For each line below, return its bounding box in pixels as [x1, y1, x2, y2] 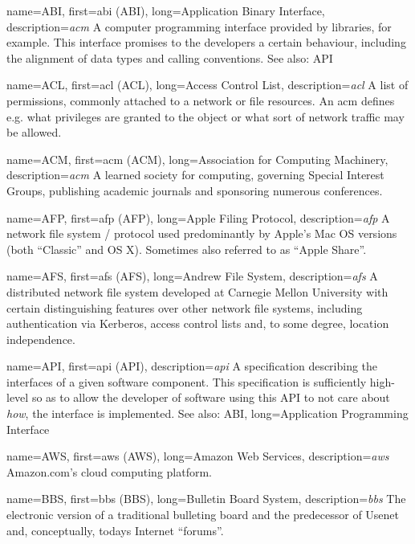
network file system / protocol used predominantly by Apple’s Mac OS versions [6, 225, 397, 242]
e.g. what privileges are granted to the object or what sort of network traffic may [6, 108, 405, 125]
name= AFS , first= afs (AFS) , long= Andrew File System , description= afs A [6, 268, 378, 284]
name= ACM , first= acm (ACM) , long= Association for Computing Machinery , [6, 150, 389, 167]
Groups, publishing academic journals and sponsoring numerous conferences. [6, 182, 383, 198]
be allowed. [6, 124, 62, 141]
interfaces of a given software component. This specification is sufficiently [6, 373, 367, 390]
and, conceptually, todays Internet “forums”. [6, 522, 224, 538]
